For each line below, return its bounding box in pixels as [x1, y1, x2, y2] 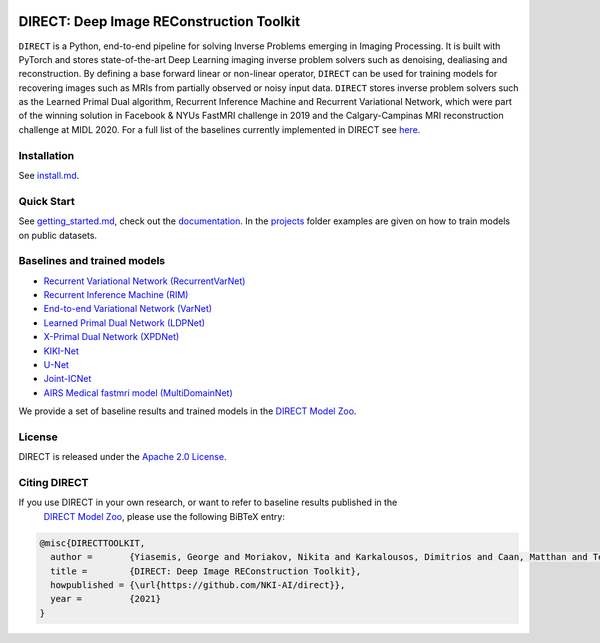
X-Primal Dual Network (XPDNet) [43, 331, 180, 343]
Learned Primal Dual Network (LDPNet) [43, 316, 205, 329]
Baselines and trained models [18, 254, 166, 268]
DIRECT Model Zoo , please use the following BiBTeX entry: [43, 510, 285, 522]
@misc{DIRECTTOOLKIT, [39, 537, 146, 549]
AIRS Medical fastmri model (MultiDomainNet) [43, 386, 234, 399]
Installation [18, 148, 75, 162]
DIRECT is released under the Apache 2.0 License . [18, 451, 227, 463]
